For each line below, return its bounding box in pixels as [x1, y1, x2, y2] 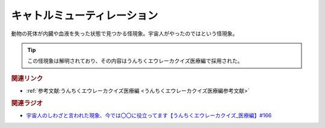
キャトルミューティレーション [11, 9, 158, 22]
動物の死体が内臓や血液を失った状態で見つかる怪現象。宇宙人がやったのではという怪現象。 [11, 30, 238, 37]
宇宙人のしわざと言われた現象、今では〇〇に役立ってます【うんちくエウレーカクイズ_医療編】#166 [26, 112, 272, 119]
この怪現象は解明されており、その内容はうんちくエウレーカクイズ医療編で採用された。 [27, 57, 243, 65]
